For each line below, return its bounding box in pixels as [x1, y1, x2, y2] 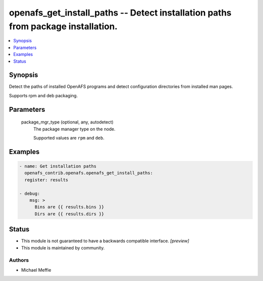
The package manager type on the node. [33, 126, 115, 132]
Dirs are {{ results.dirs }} [35, 211, 104, 216]
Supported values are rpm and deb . [33, 135, 105, 140]
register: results [24, 177, 68, 182]
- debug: [19, 191, 40, 196]
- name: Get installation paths [19, 163, 97, 169]
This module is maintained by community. [21, 245, 105, 250]
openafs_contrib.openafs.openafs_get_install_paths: [24, 170, 153, 176]
